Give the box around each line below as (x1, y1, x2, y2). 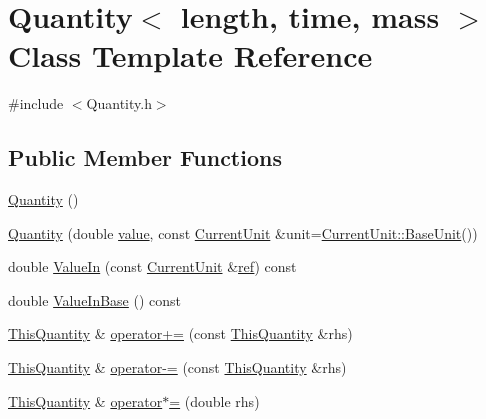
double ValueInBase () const (8, 289, 182, 310)
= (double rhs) (169, 390, 260, 411)
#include (8, 93, 64, 114)
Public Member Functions (8, 142, 282, 173)
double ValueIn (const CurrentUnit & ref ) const (8, 256, 297, 277)
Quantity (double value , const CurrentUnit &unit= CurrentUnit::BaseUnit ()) (8, 222, 478, 243)
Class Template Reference (8, 35, 373, 76)
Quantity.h (86, 93, 152, 114)
